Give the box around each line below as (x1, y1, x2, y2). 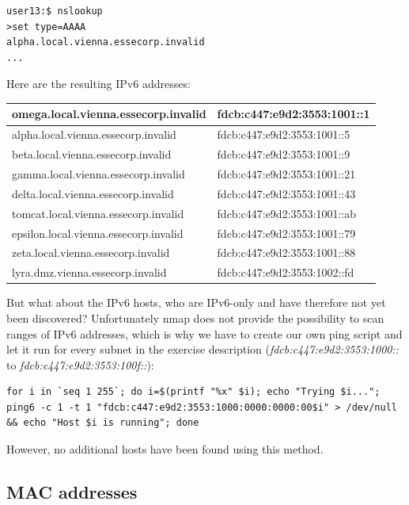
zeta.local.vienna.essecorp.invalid (12, 244, 170, 261)
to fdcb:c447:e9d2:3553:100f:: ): (6, 356, 154, 373)
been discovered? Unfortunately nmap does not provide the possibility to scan (6, 309, 384, 326)
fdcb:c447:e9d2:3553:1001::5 (217, 126, 350, 143)
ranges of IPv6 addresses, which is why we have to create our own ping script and (6, 325, 403, 342)
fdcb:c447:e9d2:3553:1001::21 (217, 166, 356, 182)
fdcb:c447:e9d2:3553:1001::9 (217, 146, 350, 163)
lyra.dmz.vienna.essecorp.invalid (12, 264, 167, 281)
